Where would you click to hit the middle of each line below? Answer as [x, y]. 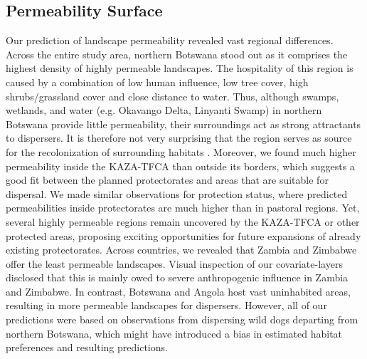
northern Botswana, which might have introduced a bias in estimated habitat [174, 333]
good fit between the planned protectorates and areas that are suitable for [167, 180]
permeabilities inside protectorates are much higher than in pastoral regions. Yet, [183, 208]
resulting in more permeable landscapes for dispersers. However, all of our [166, 305]
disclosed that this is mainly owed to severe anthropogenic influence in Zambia [177, 277]
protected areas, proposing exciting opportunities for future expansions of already [183, 235]
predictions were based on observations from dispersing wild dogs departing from [182, 319]
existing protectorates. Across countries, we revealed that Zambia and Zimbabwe [181, 250]
